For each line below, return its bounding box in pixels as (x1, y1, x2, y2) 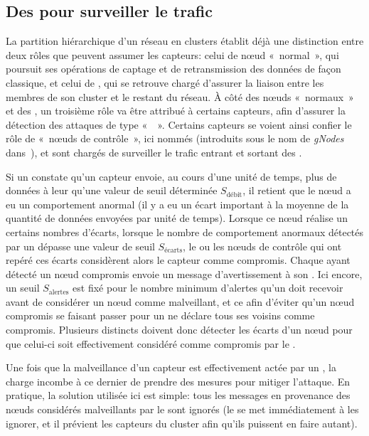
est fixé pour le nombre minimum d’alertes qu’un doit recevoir (73, 280, 343, 295)
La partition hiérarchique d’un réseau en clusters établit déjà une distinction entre (6, 33, 364, 48)
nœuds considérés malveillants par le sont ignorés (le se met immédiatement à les (6, 402, 359, 417)
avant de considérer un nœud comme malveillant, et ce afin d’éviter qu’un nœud (6, 294, 355, 309)
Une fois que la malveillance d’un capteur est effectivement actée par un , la (6, 360, 336, 375)
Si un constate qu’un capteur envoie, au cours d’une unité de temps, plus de (6, 169, 337, 184)
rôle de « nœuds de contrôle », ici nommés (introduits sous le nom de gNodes (6, 131, 344, 146)
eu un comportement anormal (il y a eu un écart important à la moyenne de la (6, 196, 349, 211)
